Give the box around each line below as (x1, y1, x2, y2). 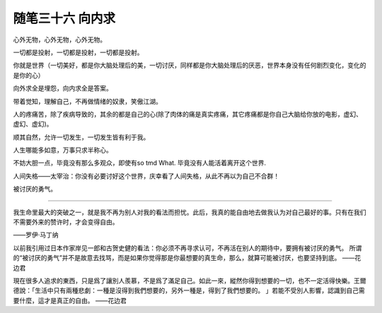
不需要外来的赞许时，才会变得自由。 (13, 218, 119, 226)
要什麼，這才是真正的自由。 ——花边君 (13, 296, 127, 305)
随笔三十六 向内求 (13, 11, 116, 26)
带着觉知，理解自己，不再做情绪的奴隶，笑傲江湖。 (13, 97, 162, 105)
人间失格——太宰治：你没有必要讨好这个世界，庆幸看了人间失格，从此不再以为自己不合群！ (13, 172, 279, 180)
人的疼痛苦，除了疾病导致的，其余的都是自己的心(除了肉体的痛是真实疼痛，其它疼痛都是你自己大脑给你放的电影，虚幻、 (13, 110, 363, 118)
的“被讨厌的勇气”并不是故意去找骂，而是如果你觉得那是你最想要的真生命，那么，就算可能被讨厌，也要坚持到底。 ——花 (13, 254, 361, 262)
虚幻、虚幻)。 (13, 120, 53, 129)
